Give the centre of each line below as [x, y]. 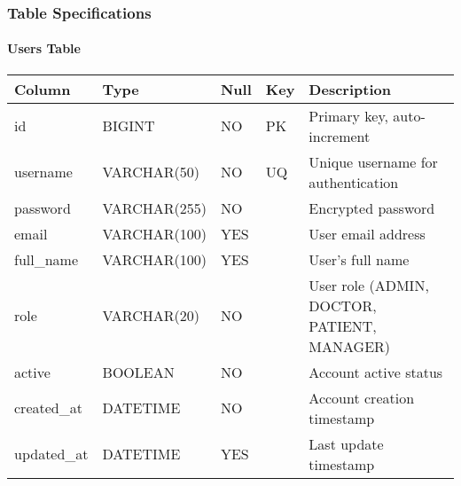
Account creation [362, 397]
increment [340, 136]
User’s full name [359, 259]
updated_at [51, 454]
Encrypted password [372, 208]
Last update [346, 443]
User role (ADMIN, [369, 285]
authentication [354, 182]
